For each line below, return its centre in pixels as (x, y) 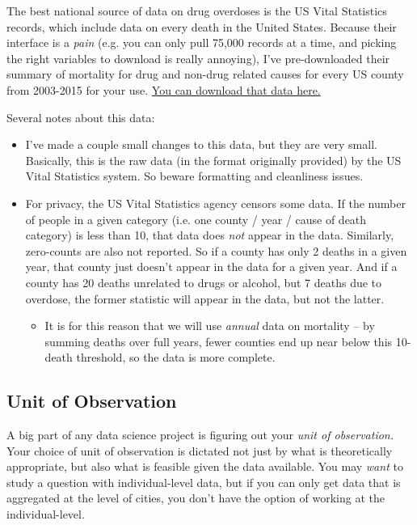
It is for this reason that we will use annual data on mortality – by (210, 326)
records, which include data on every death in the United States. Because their (202, 26)
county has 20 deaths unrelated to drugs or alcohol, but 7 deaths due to (204, 282)
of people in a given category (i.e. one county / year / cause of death (196, 219)
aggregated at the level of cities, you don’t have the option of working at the (196, 498)
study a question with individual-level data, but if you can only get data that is (204, 482)
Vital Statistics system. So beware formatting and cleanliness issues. (194, 176)
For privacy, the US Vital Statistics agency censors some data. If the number (215, 203)
